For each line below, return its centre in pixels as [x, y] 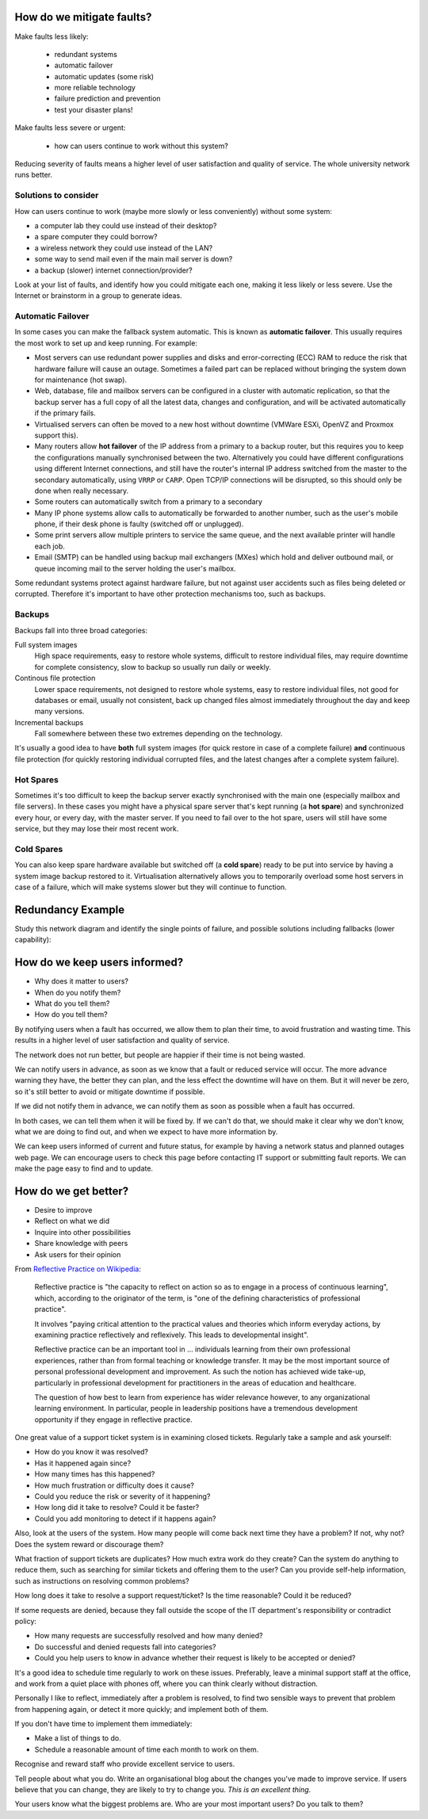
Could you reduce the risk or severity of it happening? [122, 1496]
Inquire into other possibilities [82, 1232]
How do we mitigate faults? [83, 17]
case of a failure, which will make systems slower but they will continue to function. [151, 887]
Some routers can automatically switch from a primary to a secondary [149, 502]
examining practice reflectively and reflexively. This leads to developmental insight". [172, 1335]
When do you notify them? [78, 992]
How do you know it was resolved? [92, 1452]
